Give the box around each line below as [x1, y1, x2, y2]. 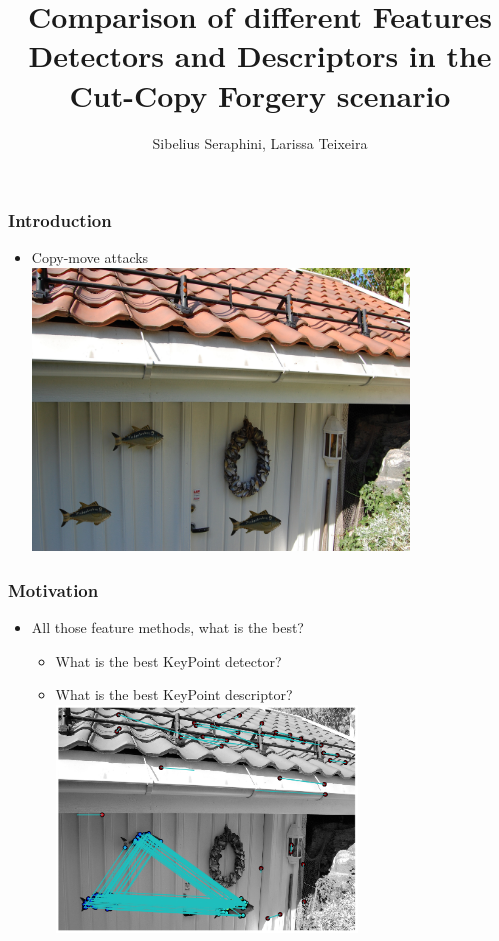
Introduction [8, 208, 112, 233]
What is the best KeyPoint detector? [55, 650, 282, 671]
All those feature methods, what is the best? [31, 617, 304, 638]
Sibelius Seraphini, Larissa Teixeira [152, 132, 368, 153]
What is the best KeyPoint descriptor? [55, 684, 293, 705]
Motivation [8, 577, 99, 602]
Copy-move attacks [31, 247, 149, 268]
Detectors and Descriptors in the [28, 35, 492, 76]
